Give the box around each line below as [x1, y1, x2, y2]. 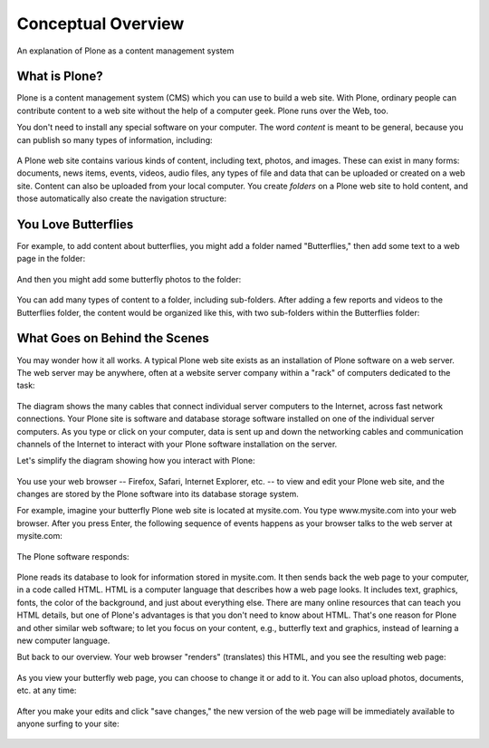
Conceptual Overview [16, 14, 185, 34]
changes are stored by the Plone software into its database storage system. [16, 489, 299, 500]
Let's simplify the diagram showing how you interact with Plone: [16, 456, 255, 466]
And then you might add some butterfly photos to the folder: [16, 273, 242, 284]
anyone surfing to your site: [16, 718, 120, 729]
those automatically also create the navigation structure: [16, 193, 226, 204]
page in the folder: [16, 254, 86, 264]
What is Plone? [16, 69, 103, 84]
